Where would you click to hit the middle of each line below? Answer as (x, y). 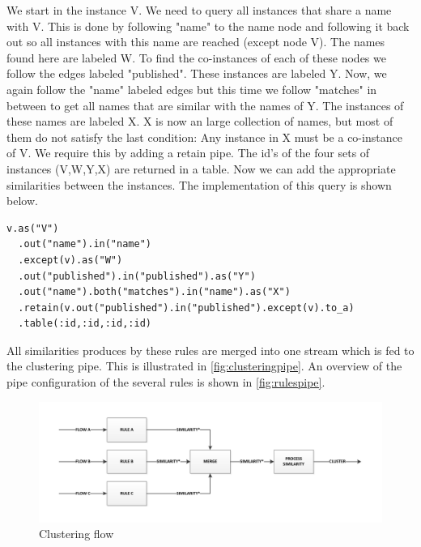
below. (22, 201)
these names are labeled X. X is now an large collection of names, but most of (200, 121)
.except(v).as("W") (70, 260)
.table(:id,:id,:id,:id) (85, 324)
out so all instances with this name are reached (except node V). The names (196, 42)
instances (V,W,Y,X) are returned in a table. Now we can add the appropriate (201, 168)
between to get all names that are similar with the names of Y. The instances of (205, 105)
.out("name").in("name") (85, 244)
